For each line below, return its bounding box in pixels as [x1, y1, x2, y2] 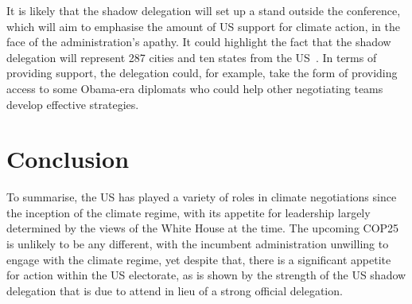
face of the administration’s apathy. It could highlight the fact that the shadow [6, 33, 391, 50]
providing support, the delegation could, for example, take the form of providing [6, 64, 398, 81]
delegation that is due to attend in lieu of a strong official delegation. [6, 282, 343, 298]
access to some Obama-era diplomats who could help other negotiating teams [6, 80, 383, 96]
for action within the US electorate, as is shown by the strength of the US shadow [6, 267, 406, 283]
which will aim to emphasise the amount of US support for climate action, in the [6, 18, 400, 34]
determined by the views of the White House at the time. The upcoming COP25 [6, 220, 399, 236]
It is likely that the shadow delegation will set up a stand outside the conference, [6, 2, 401, 18]
